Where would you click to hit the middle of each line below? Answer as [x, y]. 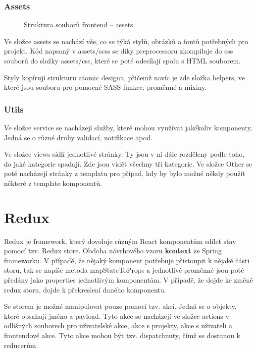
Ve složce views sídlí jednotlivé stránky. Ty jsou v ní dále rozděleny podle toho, [124, 154]
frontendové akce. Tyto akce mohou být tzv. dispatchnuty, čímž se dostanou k [122, 335]
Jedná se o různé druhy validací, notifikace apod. [78, 137]
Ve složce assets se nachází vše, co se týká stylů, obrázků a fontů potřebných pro [126, 41]
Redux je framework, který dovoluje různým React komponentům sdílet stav [120, 241]
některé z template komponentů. [53, 183]
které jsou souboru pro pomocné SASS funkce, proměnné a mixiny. [105, 87]
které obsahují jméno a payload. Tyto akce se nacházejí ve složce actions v [117, 316]
